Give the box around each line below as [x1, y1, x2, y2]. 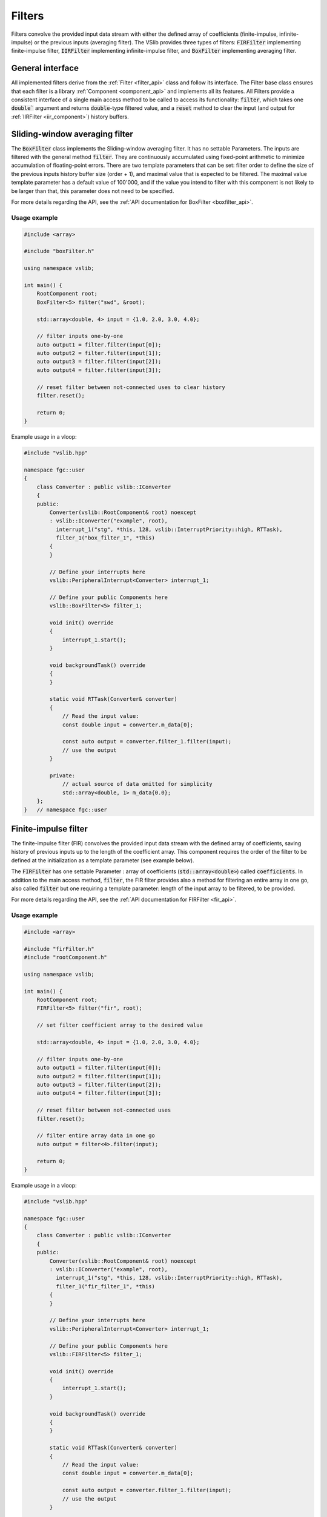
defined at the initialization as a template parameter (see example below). [11, 856, 194, 864]
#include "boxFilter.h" [24, 248, 95, 255]
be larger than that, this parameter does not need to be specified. [11, 187, 174, 194]
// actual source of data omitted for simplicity [62, 780, 213, 788]
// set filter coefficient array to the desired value [36, 1022, 203, 1029]
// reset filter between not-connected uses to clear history [36, 383, 225, 391]
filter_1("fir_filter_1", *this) [55, 1283, 156, 1289]
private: [49, 772, 76, 779]
